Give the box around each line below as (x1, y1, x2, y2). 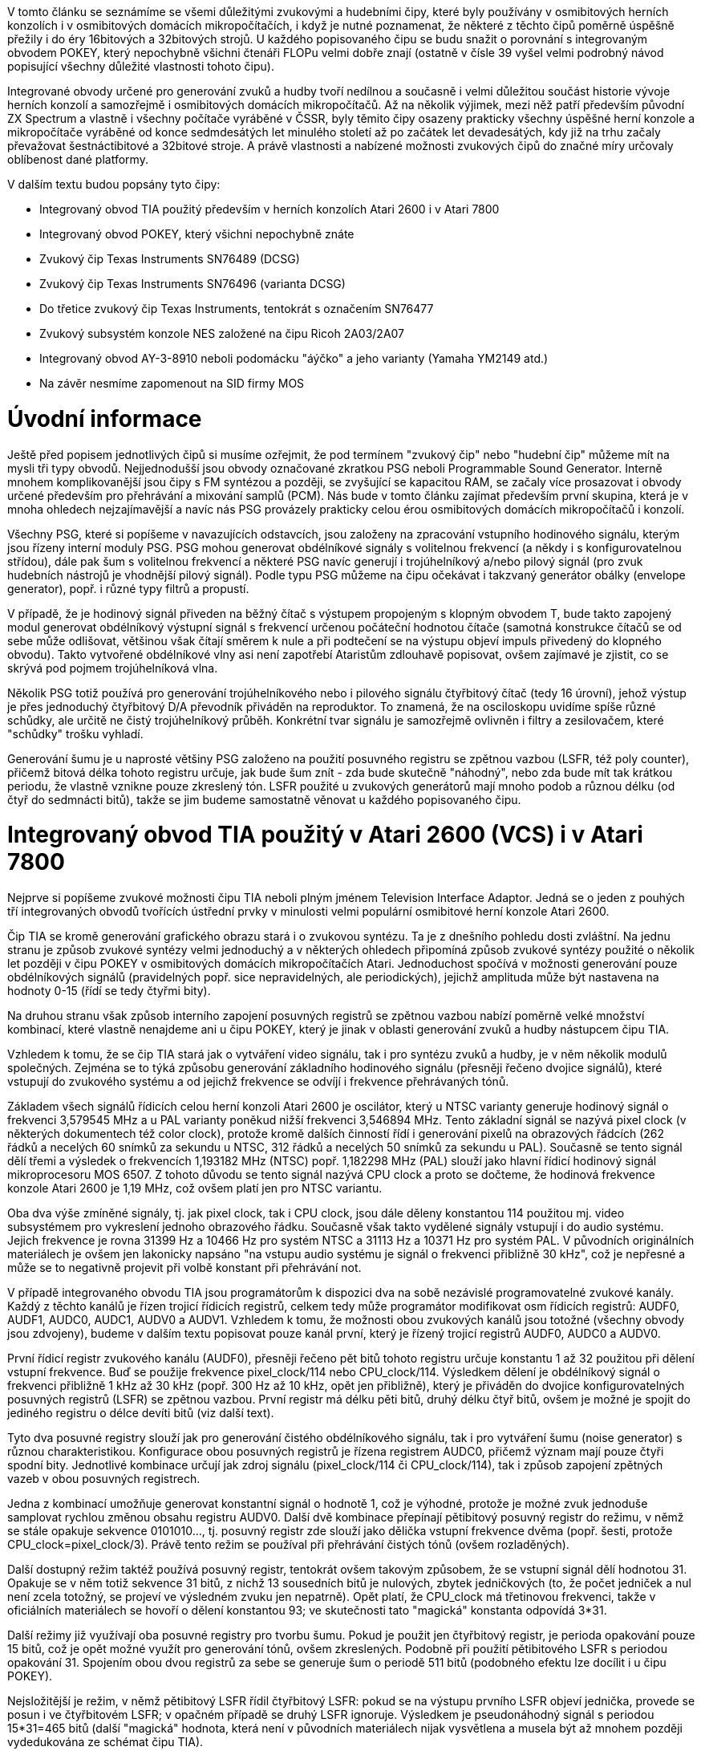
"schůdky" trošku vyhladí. (7, 726, 144, 741)
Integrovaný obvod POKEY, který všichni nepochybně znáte (39, 227, 355, 241)
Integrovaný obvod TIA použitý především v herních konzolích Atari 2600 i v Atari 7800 (39, 202, 500, 216)
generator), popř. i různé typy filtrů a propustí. (7, 581, 249, 595)
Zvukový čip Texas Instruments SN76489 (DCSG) (39, 252, 300, 266)
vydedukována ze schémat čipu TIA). (7, 1735, 204, 1749)
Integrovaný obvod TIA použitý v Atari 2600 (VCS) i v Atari (7, 821, 643, 849)
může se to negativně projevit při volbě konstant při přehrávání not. (7, 1261, 362, 1274)
